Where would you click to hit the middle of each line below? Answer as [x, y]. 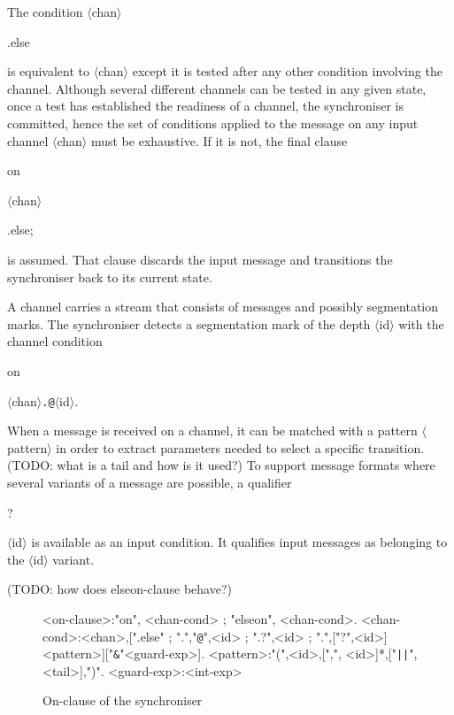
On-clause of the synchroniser [123, 700]
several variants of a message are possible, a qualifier [150, 482]
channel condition [55, 341]
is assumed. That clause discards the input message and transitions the [200, 259]
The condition [45, 12]
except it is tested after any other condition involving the [287, 71]
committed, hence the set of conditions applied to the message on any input [213, 123]
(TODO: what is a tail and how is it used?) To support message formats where [221, 465]
